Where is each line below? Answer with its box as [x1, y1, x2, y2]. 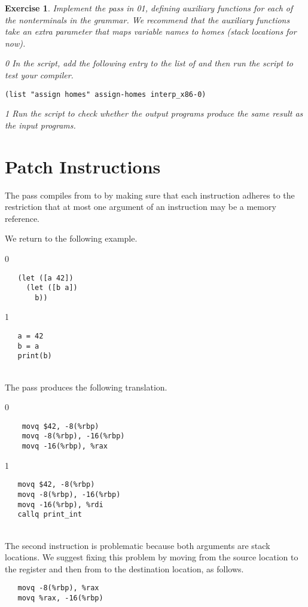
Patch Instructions [5, 154, 161, 178]
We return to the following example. [5, 232, 138, 245]
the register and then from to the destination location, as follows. [5, 562, 244, 575]
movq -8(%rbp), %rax [17, 584, 99, 593]
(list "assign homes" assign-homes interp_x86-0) [5, 90, 206, 99]
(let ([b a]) [26, 283, 78, 292]
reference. [5, 212, 40, 224]
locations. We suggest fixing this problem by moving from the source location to [5, 551, 298, 563]
